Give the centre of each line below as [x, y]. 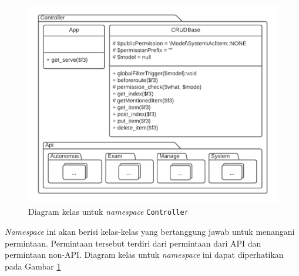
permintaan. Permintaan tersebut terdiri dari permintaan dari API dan [133, 243]
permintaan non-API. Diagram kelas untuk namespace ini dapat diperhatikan [144, 255]
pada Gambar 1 [33, 266]
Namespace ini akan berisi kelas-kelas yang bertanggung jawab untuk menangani [150, 231]
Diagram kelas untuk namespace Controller [108, 212]
